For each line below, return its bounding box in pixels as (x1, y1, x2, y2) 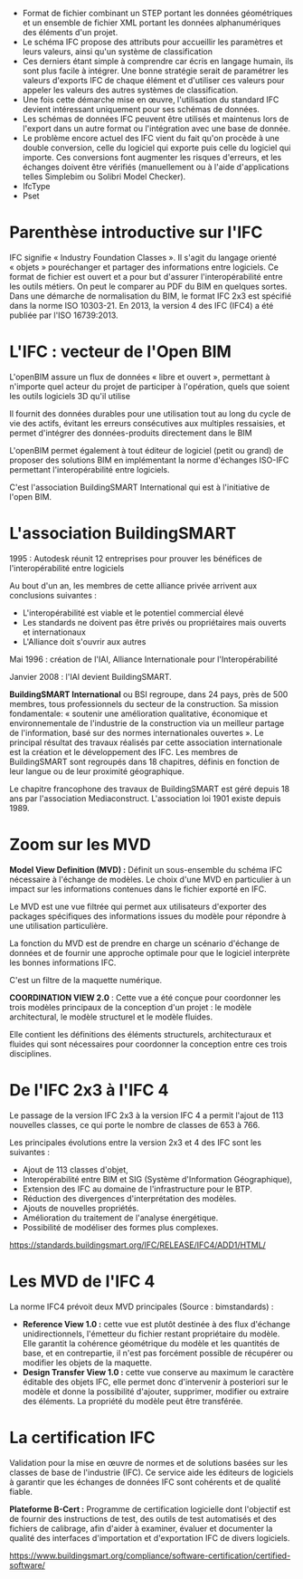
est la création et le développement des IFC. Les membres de (9, 746, 238, 757)
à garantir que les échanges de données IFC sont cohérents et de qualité (9, 1476, 281, 1488)
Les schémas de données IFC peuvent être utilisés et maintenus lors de (22, 113, 289, 124)
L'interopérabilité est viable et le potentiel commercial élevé (22, 607, 244, 618)
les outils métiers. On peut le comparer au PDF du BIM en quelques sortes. (9, 281, 288, 292)
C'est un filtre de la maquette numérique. (9, 974, 163, 985)
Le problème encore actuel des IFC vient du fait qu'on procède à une (22, 133, 280, 143)
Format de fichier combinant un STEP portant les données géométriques (22, 8, 293, 18)
